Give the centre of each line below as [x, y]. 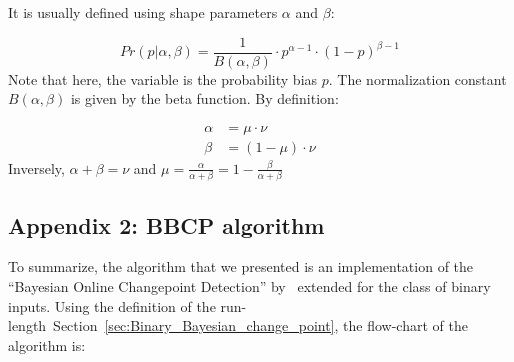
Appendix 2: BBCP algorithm [166, 224]
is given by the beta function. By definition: [204, 98]
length [27, 325]
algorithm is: [47, 344]
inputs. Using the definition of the [112, 305]
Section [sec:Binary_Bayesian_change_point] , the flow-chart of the [260, 325]
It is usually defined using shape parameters [143, 12]
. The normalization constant [417, 78]
